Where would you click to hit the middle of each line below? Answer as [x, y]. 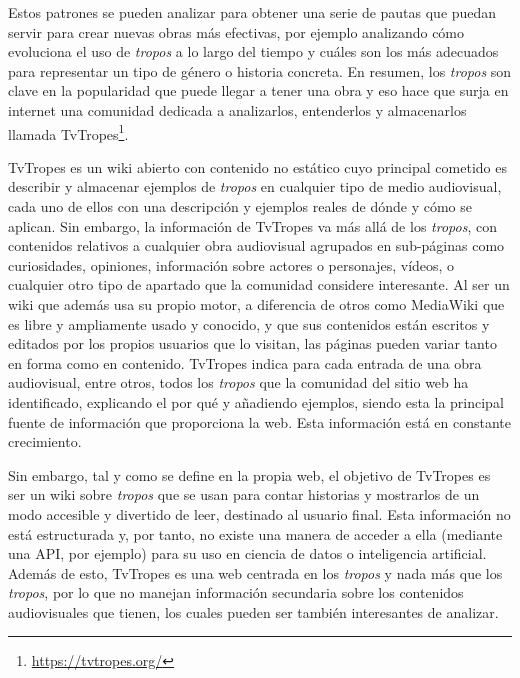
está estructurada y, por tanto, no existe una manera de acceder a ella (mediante [255, 533]
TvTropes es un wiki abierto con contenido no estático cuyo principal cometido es [257, 166]
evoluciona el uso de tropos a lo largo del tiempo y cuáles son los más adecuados [253, 51]
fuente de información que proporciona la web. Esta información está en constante [260, 421]
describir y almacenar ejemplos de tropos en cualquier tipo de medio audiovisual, [255, 186]
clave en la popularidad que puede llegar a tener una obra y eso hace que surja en [258, 90]
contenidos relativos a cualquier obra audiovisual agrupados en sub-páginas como [256, 245]
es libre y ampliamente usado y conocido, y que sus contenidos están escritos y [249, 323]
